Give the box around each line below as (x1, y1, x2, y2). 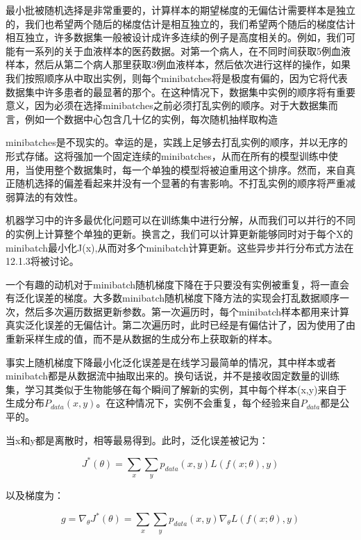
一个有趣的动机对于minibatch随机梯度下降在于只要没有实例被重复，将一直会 (6, 277, 350, 291)
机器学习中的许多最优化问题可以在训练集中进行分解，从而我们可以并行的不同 (6, 213, 355, 227)
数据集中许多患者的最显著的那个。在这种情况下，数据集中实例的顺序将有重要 (6, 84, 355, 99)
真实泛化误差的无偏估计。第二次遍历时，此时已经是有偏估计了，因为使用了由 (6, 318, 355, 332)
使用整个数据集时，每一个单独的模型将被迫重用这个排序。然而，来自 (34, 162, 346, 177)
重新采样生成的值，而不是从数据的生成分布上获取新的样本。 (6, 332, 278, 346)
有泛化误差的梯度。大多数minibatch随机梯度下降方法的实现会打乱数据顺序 (6, 291, 340, 305)
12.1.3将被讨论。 (6, 254, 79, 268)
